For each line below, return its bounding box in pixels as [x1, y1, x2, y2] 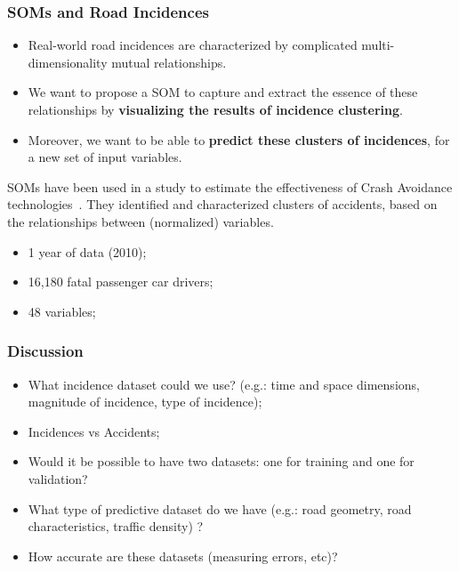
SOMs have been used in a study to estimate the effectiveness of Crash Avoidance [7, 177, 453, 196]
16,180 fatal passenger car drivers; [28, 272, 213, 291]
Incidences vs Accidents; [28, 422, 160, 440]
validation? [28, 469, 88, 487]
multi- [361, 36, 395, 54]
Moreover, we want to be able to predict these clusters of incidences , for [28, 130, 450, 149]
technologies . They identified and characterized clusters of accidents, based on [7, 195, 438, 213]
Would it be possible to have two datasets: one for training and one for [28, 452, 415, 471]
